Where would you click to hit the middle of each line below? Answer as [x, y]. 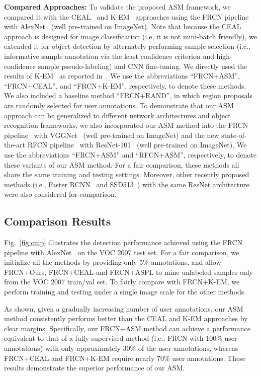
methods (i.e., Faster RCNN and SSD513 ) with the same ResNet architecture [127, 184]
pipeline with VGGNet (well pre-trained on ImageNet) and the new [112, 135]
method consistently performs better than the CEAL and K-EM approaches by [126, 318]
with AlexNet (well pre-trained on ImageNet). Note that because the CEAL [123, 26]
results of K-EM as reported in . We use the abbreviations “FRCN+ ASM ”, [122, 76]
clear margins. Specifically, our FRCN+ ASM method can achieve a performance [127, 328]
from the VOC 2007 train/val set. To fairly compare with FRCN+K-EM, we [122, 282]
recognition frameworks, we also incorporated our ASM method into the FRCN [126, 125]
